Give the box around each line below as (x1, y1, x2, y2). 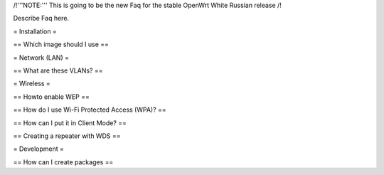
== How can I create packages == (13, 157, 114, 166)
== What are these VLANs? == (13, 66, 103, 75)
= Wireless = (13, 79, 51, 88)
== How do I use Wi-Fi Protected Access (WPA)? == (13, 105, 166, 114)
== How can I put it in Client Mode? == (13, 118, 127, 127)
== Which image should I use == (13, 40, 110, 49)
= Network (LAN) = (13, 53, 69, 62)
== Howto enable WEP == (13, 92, 90, 101)
